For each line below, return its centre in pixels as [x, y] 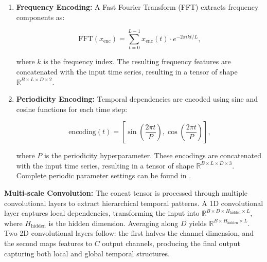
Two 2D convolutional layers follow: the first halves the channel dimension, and [129, 233]
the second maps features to [48, 243]
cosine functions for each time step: [72, 109]
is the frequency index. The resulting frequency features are [137, 61]
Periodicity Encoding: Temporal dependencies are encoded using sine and [137, 99]
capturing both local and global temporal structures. [87, 253]
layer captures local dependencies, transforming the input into [102, 213]
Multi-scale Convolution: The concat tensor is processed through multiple [126, 193]
